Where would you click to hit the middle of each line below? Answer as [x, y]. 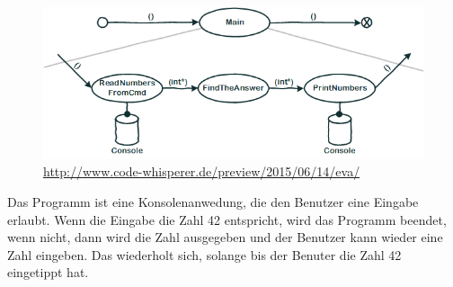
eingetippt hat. [48, 272]
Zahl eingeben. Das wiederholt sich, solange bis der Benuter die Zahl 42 [204, 254]
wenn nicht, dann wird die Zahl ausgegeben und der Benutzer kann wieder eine [225, 237]
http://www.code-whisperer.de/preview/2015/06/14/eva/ [202, 171]
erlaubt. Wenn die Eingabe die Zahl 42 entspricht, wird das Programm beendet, [227, 219]
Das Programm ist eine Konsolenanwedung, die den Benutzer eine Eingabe [213, 201]
